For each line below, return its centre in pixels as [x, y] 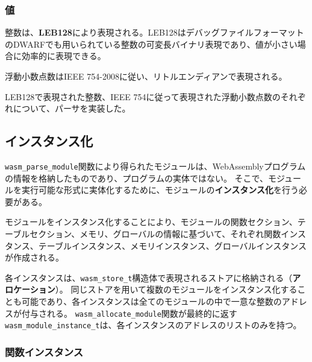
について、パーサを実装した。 [72, 108]
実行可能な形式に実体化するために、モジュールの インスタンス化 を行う [160, 190]
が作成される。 [34, 257]
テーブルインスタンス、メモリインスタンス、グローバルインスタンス [173, 245]
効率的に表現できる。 [64, 56]
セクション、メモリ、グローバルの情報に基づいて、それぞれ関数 [155, 234]
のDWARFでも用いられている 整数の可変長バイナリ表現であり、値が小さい [151, 44]
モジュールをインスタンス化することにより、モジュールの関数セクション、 [151, 222]
